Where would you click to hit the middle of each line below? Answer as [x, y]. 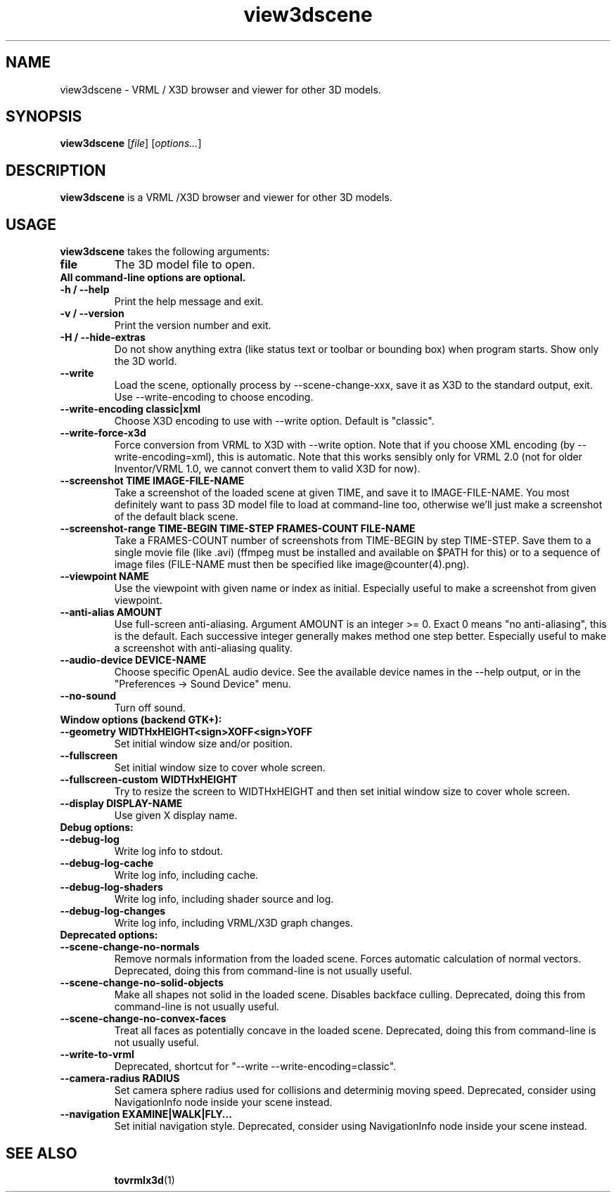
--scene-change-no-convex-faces [143, 1019]
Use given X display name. [176, 816]
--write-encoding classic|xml [130, 409]
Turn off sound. [150, 708]
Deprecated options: [109, 935]
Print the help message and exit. [189, 302]
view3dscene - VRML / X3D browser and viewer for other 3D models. [220, 89]
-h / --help [85, 290]
